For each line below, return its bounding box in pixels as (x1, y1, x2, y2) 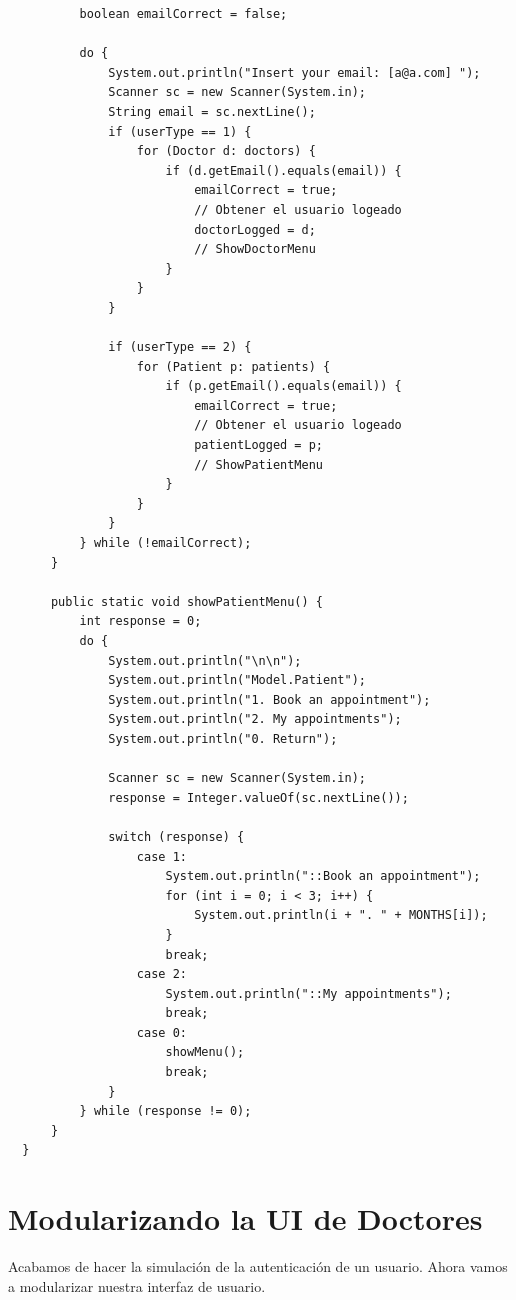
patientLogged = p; (194, 438, 323, 453)
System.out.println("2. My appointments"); (108, 712, 402, 727)
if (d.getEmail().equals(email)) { (165, 163, 402, 178)
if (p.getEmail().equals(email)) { (165, 379, 402, 394)
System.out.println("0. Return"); (108, 731, 338, 746)
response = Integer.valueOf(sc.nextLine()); (108, 790, 409, 805)
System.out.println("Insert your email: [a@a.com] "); (108, 65, 481, 80)
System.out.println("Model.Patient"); (108, 673, 366, 688)
